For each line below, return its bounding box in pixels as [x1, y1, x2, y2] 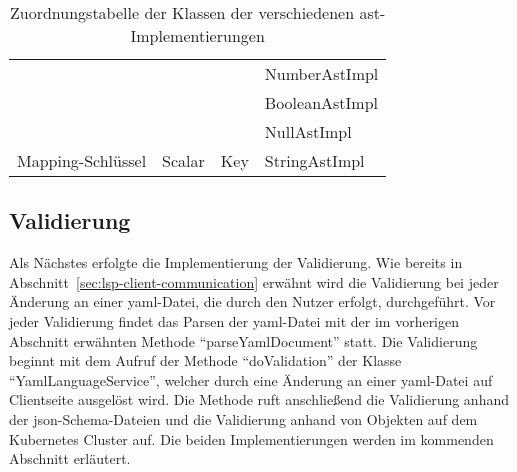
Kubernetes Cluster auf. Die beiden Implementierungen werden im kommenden [9, 428, 494, 449]
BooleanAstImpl [264, 91, 379, 114]
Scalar [162, 149, 205, 172]
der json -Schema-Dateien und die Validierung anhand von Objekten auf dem [9, 408, 478, 429]
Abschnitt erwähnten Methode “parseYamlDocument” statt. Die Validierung [9, 330, 478, 351]
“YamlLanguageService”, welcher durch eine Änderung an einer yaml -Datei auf [9, 369, 493, 390]
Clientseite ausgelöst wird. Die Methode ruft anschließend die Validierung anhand [9, 389, 509, 410]
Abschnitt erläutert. [9, 448, 131, 469]
